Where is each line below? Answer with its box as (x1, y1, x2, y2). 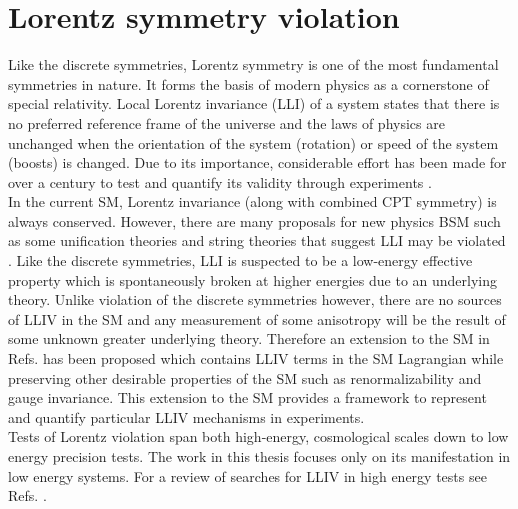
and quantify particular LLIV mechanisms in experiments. (8, 406, 365, 427)
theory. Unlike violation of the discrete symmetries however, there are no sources (8, 289, 502, 310)
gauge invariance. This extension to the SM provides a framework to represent (8, 387, 487, 408)
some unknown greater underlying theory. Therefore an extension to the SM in (8, 328, 490, 349)
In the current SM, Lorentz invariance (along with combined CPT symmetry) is (8, 191, 497, 212)
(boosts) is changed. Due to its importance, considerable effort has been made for (8, 152, 507, 173)
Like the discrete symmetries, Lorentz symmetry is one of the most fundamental (8, 54, 499, 75)
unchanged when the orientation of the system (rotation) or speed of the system (8, 132, 499, 153)
